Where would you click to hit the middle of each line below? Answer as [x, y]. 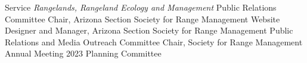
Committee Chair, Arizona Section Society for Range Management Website [142, 19]
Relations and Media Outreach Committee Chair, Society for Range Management [154, 42]
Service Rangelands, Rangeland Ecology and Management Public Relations [141, 7]
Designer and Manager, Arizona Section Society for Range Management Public [149, 30]
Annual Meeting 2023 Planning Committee [83, 53]
